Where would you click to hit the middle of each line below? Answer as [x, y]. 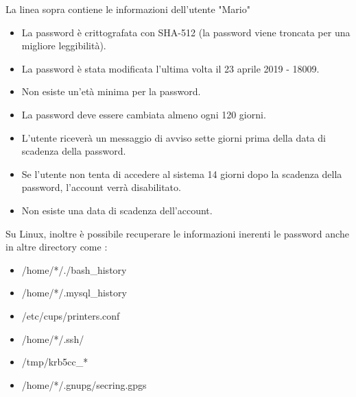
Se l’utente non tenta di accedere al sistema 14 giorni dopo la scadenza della [182, 174]
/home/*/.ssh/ [53, 338]
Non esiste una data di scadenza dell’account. [117, 210]
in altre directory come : [57, 247]
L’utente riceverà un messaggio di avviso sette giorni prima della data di [174, 137]
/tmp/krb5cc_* [55, 362]
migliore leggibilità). [64, 46]
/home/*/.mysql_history [74, 293]
